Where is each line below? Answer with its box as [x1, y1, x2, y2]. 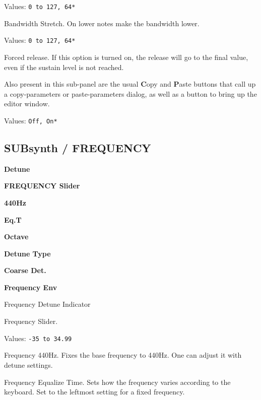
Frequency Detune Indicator [4, 299, 91, 309]
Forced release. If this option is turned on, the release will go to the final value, [4, 51, 248, 62]
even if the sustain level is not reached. [4, 61, 124, 72]
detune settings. [4, 359, 53, 370]
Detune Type [4, 248, 51, 258]
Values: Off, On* [4, 115, 57, 125]
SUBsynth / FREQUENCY [4, 140, 151, 155]
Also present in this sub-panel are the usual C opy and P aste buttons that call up [4, 79, 256, 89]
